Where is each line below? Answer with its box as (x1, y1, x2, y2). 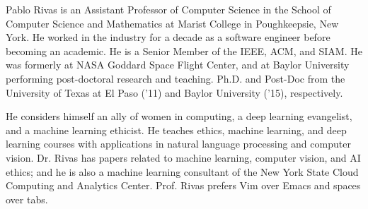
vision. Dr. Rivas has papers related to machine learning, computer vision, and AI (6, 150, 361, 165)
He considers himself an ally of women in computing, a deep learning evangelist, (6, 109, 352, 124)
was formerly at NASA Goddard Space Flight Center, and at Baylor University (6, 57, 350, 72)
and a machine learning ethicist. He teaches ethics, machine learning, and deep (6, 122, 347, 137)
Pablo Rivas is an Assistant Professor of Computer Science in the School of (6, 2, 331, 16)
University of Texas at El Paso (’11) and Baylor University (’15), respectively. (6, 85, 343, 100)
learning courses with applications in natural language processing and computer (6, 136, 351, 151)
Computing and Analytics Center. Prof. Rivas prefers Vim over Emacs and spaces (6, 178, 361, 193)
